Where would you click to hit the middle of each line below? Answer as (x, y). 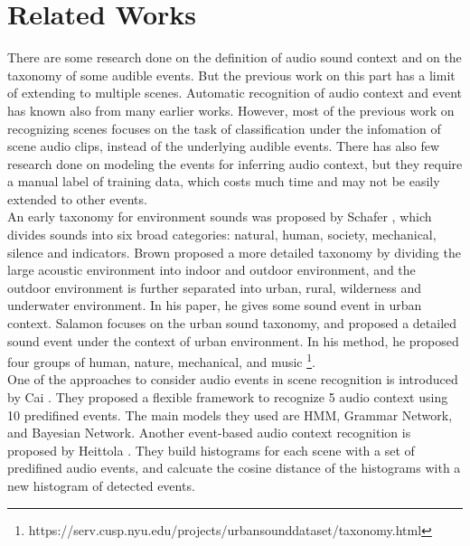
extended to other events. (77, 198)
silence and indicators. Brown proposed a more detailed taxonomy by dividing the (234, 252)
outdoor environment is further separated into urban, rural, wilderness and (215, 287)
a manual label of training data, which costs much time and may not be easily (224, 181)
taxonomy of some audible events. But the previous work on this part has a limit (231, 75)
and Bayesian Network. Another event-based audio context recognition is (209, 433)
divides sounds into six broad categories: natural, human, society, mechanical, (222, 235)
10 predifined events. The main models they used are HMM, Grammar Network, (230, 414)
